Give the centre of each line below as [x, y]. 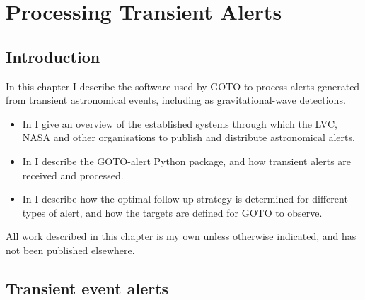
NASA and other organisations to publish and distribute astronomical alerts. [189, 137]
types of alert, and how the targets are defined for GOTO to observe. [172, 212]
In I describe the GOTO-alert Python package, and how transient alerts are [187, 161]
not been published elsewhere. [70, 250]
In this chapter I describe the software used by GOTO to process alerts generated [183, 86]
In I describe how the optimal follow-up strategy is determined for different [185, 199]
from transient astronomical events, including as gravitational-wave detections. [176, 100]
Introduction [53, 56]
